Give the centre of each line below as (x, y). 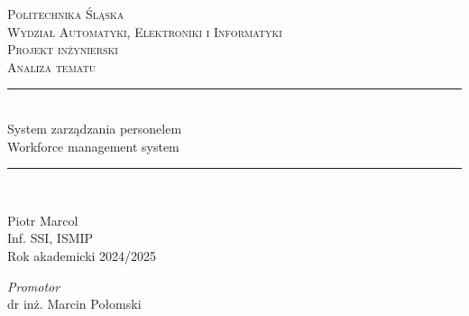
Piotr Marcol (43, 220)
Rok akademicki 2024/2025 (82, 255)
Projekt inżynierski (63, 49)
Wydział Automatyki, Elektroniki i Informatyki (145, 31)
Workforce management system (93, 146)
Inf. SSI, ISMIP (51, 238)
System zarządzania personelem (95, 128)
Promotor (34, 286)
